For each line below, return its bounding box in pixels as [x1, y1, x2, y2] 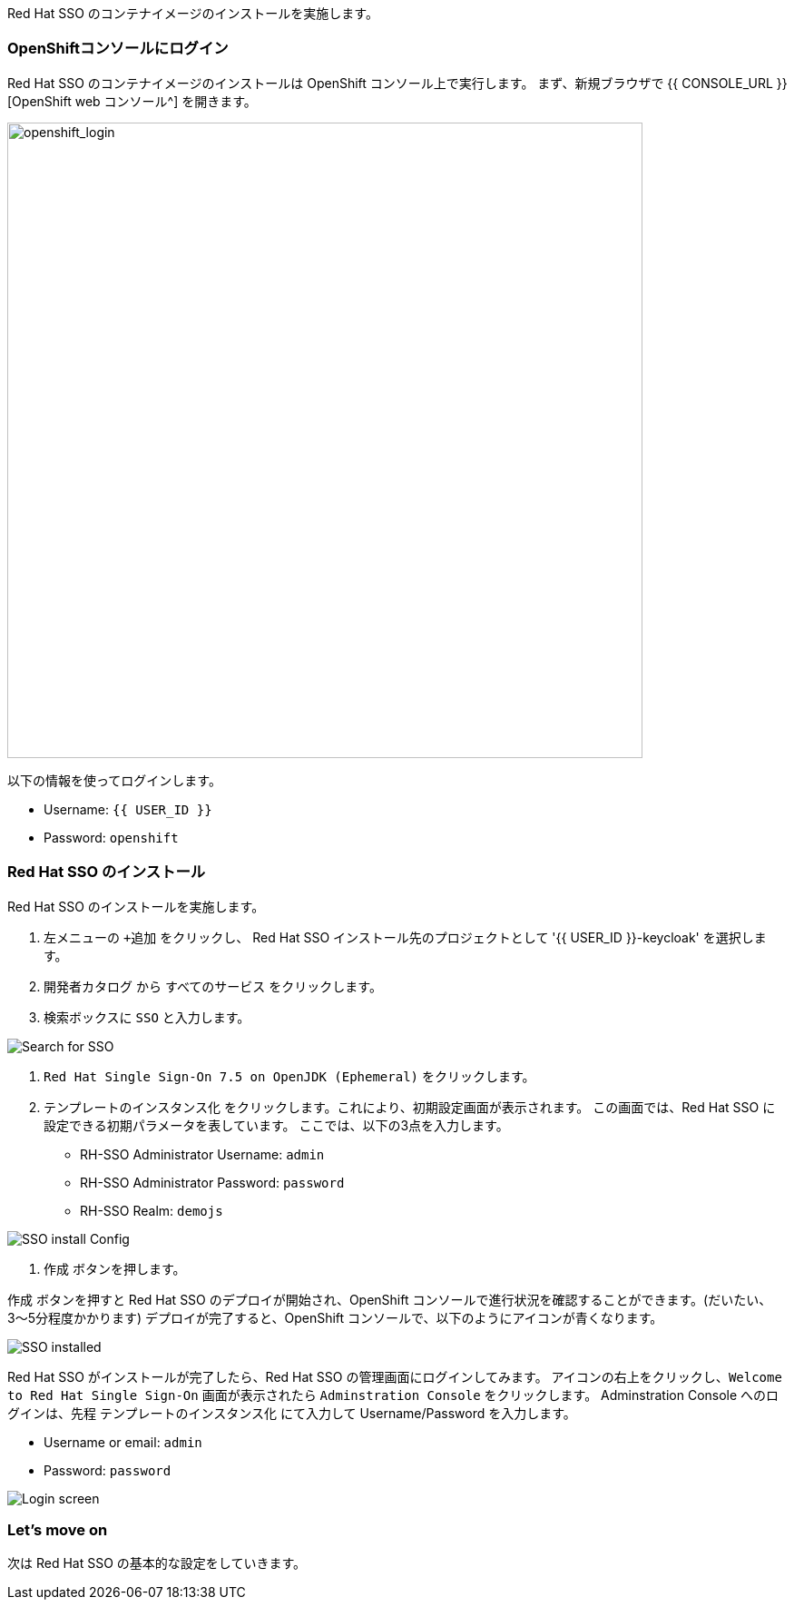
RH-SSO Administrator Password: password [80, 1174, 345, 1190]
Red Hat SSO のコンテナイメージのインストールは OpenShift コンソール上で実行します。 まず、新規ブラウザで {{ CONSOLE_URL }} [7, 74, 788, 91]
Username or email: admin [44, 1434, 202, 1450]
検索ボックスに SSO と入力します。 [44, 1009, 250, 1025]
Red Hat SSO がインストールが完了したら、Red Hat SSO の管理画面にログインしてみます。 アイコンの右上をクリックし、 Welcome [7, 1368, 782, 1385]
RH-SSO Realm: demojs [80, 1202, 223, 1218]
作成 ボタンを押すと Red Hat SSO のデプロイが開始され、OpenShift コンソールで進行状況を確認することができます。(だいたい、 [7, 1291, 772, 1307]
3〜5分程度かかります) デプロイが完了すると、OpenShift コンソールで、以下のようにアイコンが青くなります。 [7, 1309, 663, 1326]
